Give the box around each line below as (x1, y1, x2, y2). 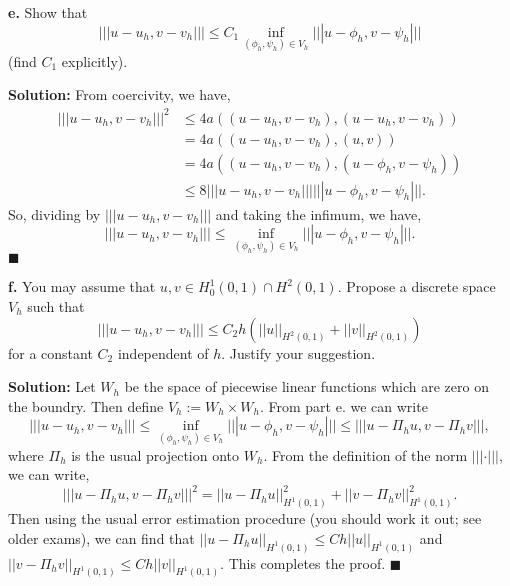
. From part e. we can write (259, 395, 428, 416)
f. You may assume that (8, 276, 156, 297)
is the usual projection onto (71, 444, 240, 465)
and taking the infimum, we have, (215, 203, 422, 224)
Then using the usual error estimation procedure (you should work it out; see (8, 508, 482, 529)
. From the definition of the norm (263, 444, 468, 465)
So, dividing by (8, 203, 101, 224)
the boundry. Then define (8, 395, 164, 416)
